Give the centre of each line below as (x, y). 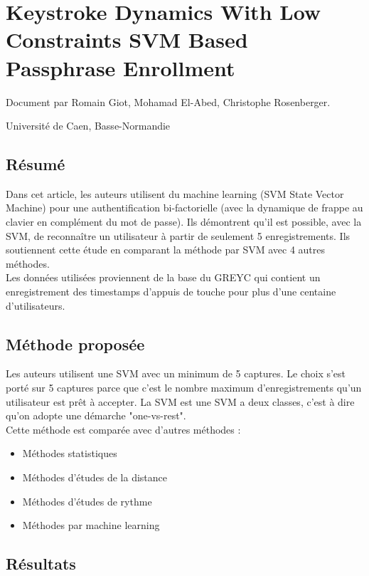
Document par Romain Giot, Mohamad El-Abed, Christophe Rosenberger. (168, 101)
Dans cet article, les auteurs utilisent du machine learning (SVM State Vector (175, 193)
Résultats (41, 564)
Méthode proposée (75, 344)
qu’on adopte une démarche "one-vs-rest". (96, 415)
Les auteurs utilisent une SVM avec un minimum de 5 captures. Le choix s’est (176, 373)
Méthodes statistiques (70, 453)
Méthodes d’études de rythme (87, 501)
